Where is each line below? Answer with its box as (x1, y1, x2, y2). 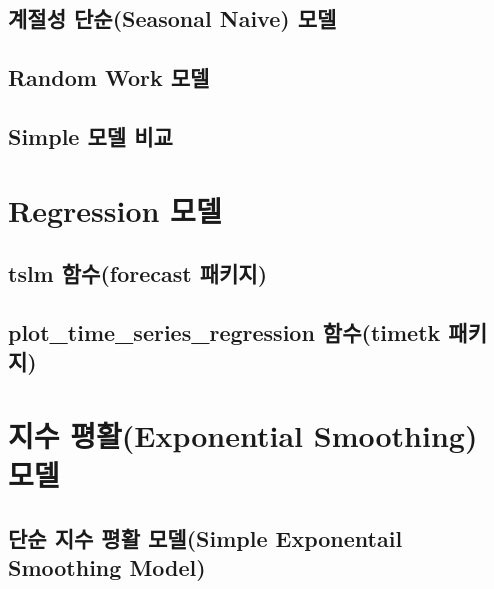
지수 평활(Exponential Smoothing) (8, 414, 478, 455)
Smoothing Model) (8, 552, 206, 583)
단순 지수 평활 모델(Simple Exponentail (8, 522, 403, 553)
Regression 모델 (8, 189, 222, 230)
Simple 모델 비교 (8, 120, 173, 151)
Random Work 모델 (8, 62, 210, 93)
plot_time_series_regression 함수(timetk (8, 316, 441, 347)
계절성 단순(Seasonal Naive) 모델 (8, 3, 337, 34)
